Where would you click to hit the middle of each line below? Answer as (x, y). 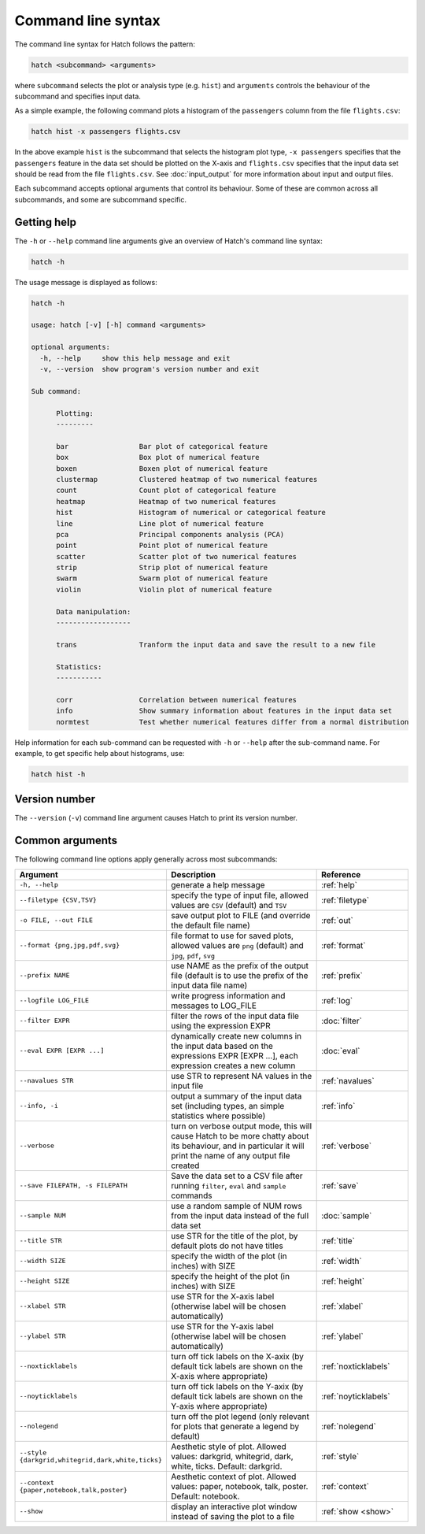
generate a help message (218, 884)
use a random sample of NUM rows (236, 1206)
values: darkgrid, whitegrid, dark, (232, 1456)
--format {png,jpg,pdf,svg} (70, 945)
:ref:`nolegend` (349, 1426)
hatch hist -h (58, 774)
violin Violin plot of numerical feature (164, 589)
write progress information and (228, 995)
